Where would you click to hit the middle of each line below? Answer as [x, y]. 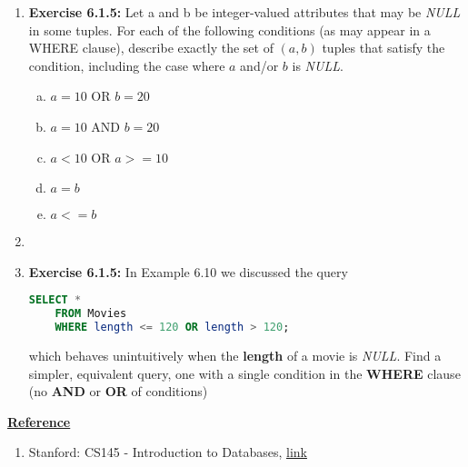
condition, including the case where [127, 65]
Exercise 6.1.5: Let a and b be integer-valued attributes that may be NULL [244, 12]
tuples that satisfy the [383, 48]
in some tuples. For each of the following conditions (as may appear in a [229, 30]
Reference [39, 421]
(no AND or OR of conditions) [118, 391]
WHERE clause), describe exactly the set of [151, 48]
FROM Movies [91, 314]
